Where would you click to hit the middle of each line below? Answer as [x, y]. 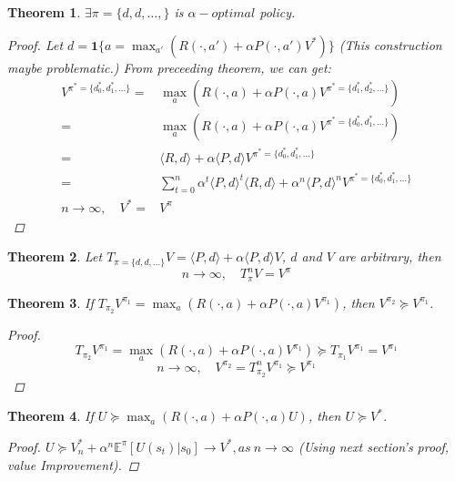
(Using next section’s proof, [374, 446]
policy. [278, 12]
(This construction [390, 44]
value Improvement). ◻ [73, 464]
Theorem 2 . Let [55, 256]
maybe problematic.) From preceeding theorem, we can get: [169, 67]
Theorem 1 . [44, 12]
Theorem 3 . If [51, 302]
